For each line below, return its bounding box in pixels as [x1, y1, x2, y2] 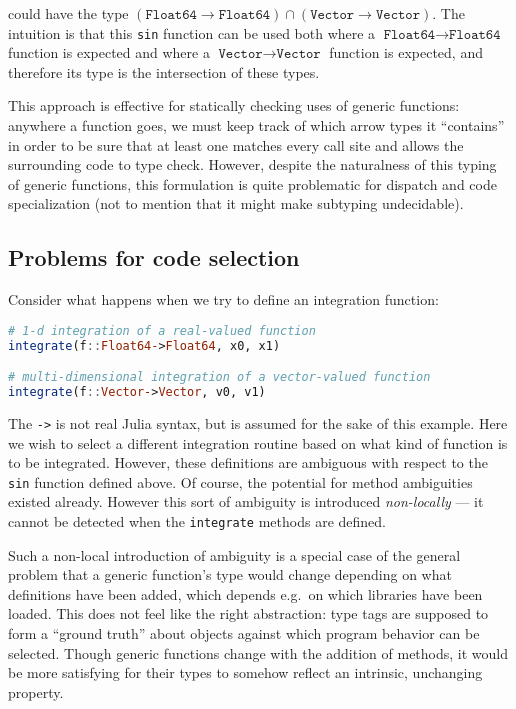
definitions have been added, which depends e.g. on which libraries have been [8, 583, 483, 604]
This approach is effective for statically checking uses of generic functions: [8, 95, 460, 116]
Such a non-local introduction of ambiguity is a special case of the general [8, 544, 461, 565]
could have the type [8, 3, 129, 23]
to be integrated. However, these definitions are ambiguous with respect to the [8, 452, 488, 473]
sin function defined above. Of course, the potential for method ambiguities [8, 471, 473, 492]
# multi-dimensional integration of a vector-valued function [8, 370, 431, 385]
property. [8, 681, 64, 702]
